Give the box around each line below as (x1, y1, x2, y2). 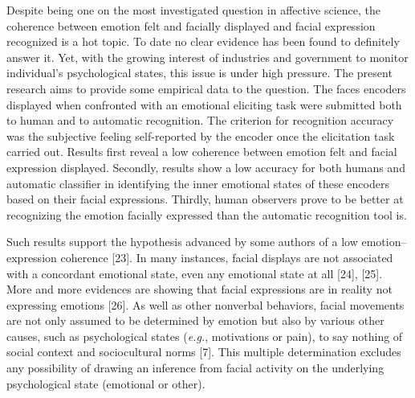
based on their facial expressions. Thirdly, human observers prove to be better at (6, 191, 404, 207)
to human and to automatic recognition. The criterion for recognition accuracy (6, 112, 394, 129)
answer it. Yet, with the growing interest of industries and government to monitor (6, 48, 409, 65)
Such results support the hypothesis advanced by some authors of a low (6, 233, 358, 250)
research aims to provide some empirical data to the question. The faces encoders (6, 80, 406, 96)
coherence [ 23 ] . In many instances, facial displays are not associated (60, 248, 393, 265)
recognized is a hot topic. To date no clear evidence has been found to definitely (6, 33, 400, 50)
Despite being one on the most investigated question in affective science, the (6, 2, 381, 18)
